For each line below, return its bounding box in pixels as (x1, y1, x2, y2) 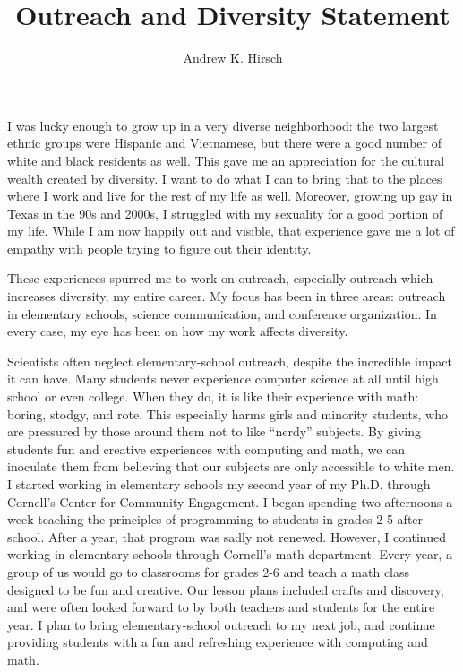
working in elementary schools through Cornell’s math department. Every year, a (7, 545, 452, 564)
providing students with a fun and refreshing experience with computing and (7, 633, 428, 651)
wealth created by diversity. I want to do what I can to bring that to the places (7, 168, 442, 187)
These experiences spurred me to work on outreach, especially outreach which (7, 269, 433, 288)
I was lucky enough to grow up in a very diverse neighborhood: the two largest (7, 116, 439, 134)
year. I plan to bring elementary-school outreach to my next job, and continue (7, 615, 435, 633)
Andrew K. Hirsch (183, 48, 283, 67)
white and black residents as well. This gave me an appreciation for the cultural (7, 151, 445, 169)
